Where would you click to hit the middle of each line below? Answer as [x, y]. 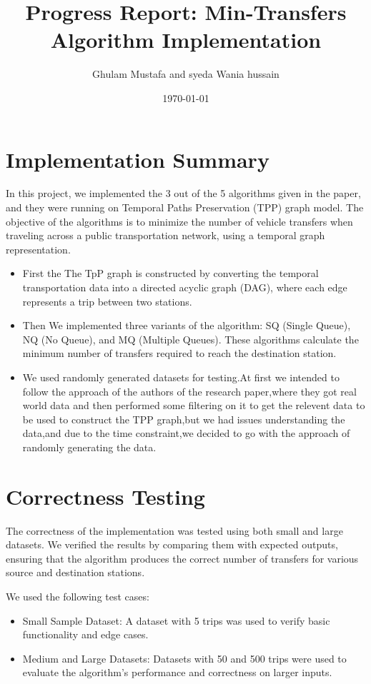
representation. [38, 249]
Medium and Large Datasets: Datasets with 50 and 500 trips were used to [184, 658]
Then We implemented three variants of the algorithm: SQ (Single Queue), [187, 325]
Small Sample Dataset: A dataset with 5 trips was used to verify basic [176, 620]
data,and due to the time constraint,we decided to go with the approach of [186, 433]
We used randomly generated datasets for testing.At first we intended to [181, 377]
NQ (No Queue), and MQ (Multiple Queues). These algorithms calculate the [191, 339]
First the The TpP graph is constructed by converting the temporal [170, 273]
